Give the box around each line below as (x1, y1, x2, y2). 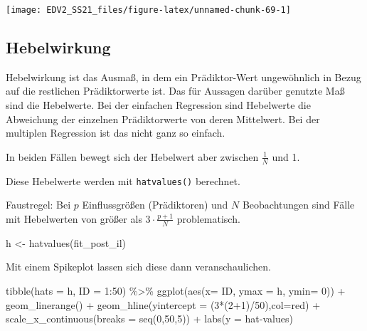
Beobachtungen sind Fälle (242, 197, 355, 212)
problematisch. (176, 211, 240, 226)
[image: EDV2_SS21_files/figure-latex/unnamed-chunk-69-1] (6, 5, 291, 15)
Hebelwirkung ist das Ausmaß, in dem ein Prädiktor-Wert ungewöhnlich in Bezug (6, 69, 361, 84)
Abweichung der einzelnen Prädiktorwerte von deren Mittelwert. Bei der (6, 111, 320, 126)
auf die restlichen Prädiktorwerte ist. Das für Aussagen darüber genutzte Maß (6, 83, 345, 98)
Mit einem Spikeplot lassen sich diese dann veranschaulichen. (6, 259, 271, 274)
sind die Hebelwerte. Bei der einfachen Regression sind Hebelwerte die (6, 98, 311, 112)
